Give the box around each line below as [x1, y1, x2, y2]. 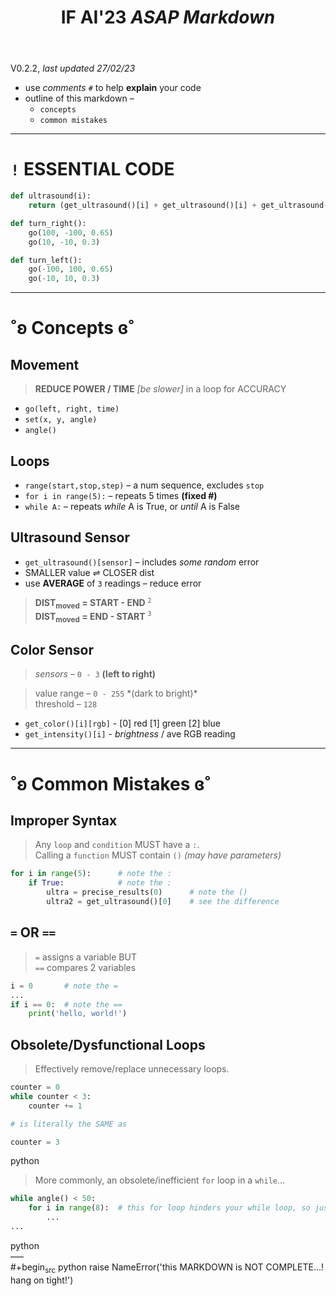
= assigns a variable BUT [34, 951, 137, 963]
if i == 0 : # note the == [10, 999, 123, 1010]
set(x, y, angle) [24, 415, 98, 425]
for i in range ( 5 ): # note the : [10, 869, 172, 879]
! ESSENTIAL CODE [10, 158, 175, 181]
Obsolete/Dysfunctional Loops [10, 1036, 206, 1053]
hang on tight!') [10, 1274, 74, 1286]
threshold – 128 [34, 698, 98, 710]
